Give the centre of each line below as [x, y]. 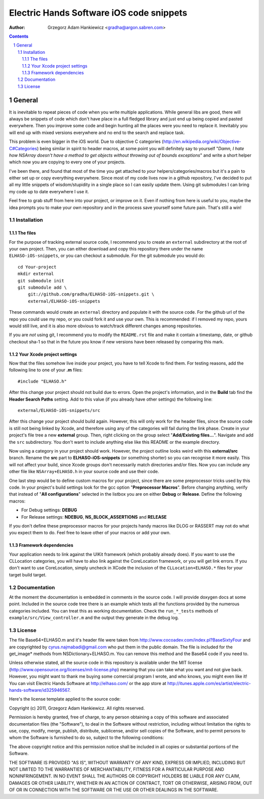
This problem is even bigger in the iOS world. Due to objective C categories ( [86, 141]
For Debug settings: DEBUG [49, 510]
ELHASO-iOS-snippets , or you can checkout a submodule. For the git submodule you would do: [107, 256]
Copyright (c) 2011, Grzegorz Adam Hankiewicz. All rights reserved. [77, 708]
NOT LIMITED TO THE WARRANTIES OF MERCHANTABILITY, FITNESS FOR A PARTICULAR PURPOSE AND [117, 769]
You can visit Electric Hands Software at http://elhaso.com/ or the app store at [88, 683]
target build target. [28, 574]
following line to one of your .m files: [46, 370]
